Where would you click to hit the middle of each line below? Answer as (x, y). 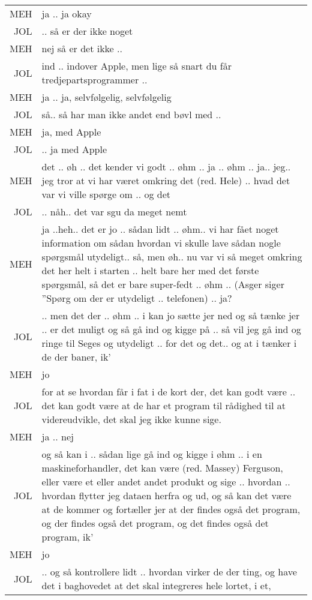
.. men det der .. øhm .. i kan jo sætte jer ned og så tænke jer (171, 315)
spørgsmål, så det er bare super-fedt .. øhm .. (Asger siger (163, 284)
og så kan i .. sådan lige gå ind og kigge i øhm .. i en (152, 454)
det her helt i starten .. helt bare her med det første (150, 270)
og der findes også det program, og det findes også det (155, 523)
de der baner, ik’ (76, 357)
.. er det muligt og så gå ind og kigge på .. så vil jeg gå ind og (171, 329)
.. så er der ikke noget (87, 31)
